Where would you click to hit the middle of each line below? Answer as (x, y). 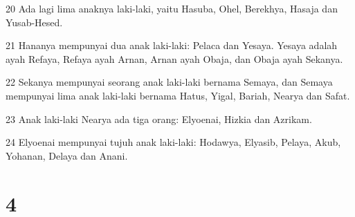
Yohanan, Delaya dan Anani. (67, 155)
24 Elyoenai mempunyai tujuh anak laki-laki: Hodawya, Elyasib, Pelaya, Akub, (173, 142)
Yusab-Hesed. (34, 22)
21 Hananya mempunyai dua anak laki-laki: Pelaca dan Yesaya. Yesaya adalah (172, 45)
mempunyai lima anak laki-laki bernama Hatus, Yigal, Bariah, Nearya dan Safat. (178, 95)
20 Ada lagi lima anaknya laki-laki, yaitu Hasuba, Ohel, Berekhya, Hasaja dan (172, 8)
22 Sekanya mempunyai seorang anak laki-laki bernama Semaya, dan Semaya (169, 82)
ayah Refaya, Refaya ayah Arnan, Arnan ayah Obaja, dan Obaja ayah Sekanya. (174, 58)
